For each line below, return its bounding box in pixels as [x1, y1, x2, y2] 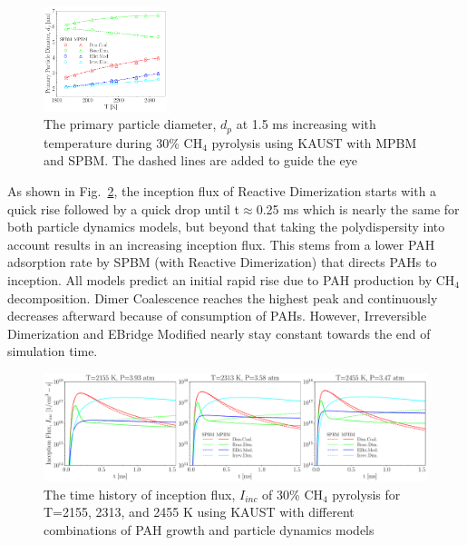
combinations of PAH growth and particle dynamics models [44, 520, 375, 539]
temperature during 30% [44, 133, 180, 152]
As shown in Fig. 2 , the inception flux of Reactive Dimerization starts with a [7, 182, 437, 201]
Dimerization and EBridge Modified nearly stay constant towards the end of [7, 323, 431, 342]
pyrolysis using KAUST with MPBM [211, 133, 417, 152]
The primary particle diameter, [44, 114, 217, 134]
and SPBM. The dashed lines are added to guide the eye [44, 151, 357, 170]
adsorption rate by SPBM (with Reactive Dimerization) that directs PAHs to [7, 253, 437, 272]
